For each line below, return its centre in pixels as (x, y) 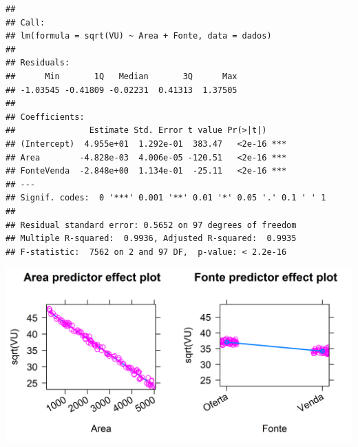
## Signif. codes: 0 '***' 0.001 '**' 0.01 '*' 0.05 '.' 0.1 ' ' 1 (166, 198)
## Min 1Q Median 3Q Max (122, 76)
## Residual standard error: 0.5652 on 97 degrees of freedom (151, 225)
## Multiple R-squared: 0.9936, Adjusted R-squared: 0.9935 (151, 239)
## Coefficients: (45, 117)
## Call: (25, 22)
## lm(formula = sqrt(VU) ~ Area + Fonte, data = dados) (139, 36)
